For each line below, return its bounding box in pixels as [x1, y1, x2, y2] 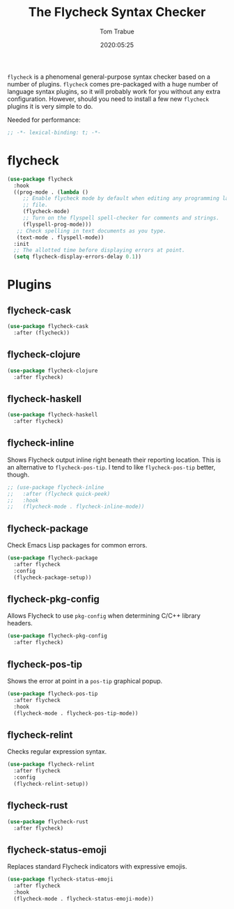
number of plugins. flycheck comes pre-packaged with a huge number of [7, 79, 219, 88]
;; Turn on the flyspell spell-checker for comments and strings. [22, 215, 219, 222]
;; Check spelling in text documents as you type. [16, 227, 167, 234]
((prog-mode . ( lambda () [13, 189, 89, 196]
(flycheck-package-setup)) [13, 574, 92, 581]
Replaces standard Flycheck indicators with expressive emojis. [7, 862, 187, 871]
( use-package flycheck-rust [7, 818, 89, 825]
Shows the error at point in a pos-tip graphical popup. [7, 677, 163, 685]
